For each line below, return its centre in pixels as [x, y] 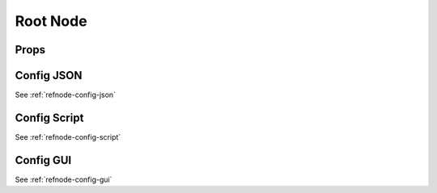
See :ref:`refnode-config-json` [66, 95]
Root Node [51, 21]
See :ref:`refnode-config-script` [68, 136]
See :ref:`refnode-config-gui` [64, 179]
